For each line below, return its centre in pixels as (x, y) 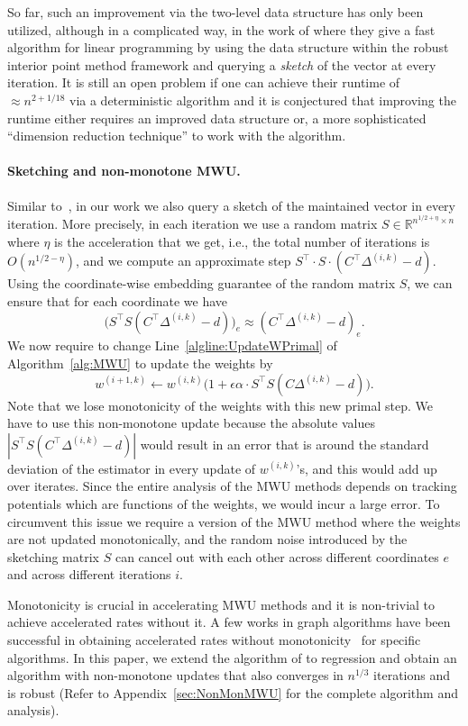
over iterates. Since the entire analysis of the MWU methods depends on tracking (232, 486)
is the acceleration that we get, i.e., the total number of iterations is (242, 241)
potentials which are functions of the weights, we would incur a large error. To (224, 503)
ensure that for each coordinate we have (118, 300)
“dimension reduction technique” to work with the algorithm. (177, 136)
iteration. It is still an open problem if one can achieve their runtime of (204, 82)
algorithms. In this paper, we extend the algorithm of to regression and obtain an (232, 657)
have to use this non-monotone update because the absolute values (191, 423)
